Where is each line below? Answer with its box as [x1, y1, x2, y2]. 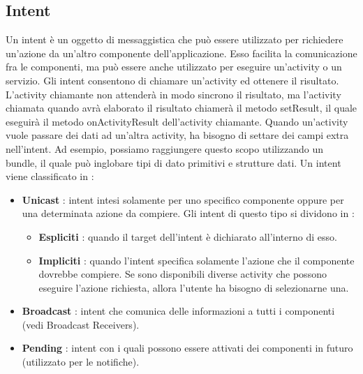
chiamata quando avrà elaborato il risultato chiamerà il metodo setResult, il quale [6, 100, 357, 115]
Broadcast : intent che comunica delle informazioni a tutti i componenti [22, 304, 335, 318]
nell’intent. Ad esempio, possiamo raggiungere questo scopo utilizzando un [6, 141, 324, 156]
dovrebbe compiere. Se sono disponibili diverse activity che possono [38, 267, 327, 281]
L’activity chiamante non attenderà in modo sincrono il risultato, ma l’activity [6, 87, 341, 101]
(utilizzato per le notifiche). [22, 354, 140, 369]
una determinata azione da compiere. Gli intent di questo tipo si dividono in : [22, 206, 355, 220]
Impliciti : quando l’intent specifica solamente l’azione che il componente [38, 253, 355, 267]
